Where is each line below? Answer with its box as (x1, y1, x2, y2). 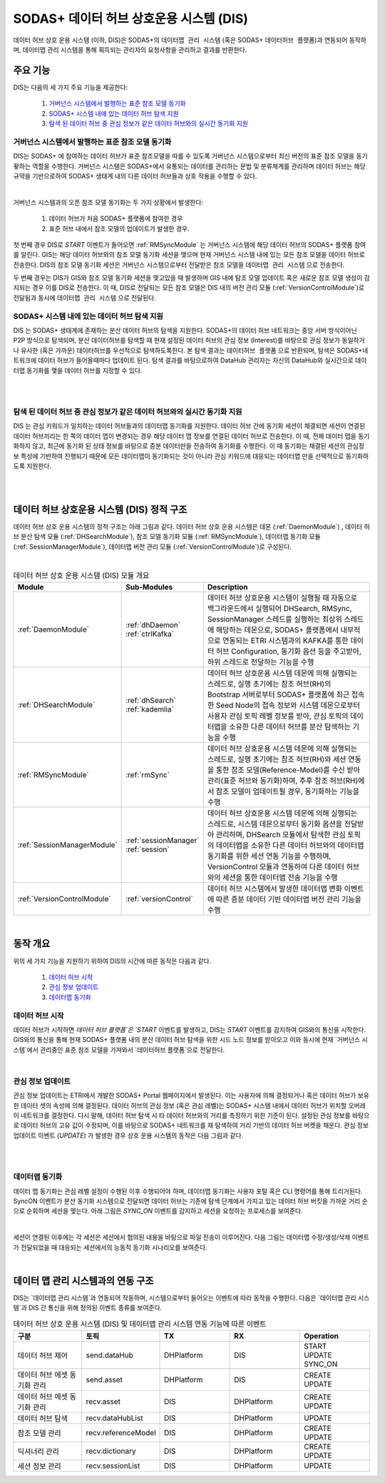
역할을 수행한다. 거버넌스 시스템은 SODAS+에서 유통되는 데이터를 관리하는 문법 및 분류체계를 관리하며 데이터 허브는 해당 (32, 161, 366, 171)
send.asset (86, 1375, 123, 1385)
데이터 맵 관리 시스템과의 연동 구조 (13, 1275, 154, 1287)
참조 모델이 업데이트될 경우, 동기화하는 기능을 (215, 786, 360, 796)
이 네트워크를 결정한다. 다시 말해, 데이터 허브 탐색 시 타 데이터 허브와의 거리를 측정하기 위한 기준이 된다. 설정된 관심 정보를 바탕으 (13, 1110, 370, 1120)
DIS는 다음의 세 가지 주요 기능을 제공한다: (13, 83, 128, 91)
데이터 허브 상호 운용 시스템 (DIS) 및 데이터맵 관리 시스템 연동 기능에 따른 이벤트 (13, 1319, 267, 1329)
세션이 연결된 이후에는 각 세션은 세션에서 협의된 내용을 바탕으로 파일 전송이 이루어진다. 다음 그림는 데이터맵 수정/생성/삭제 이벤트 (13, 1233, 370, 1242)
